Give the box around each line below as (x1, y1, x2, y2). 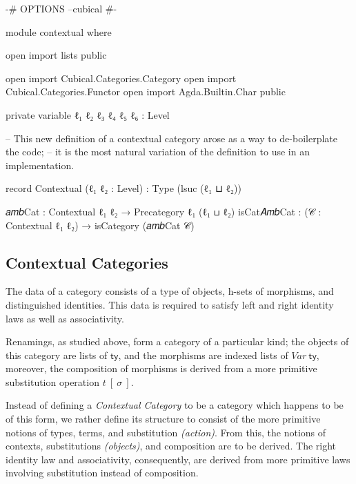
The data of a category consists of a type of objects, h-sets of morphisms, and (6, 284, 334, 298)
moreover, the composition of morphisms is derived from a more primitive (6, 361, 317, 376)
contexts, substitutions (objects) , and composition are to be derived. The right (6, 438, 337, 453)
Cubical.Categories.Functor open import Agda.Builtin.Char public (6, 84, 286, 99)
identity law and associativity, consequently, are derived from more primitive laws (6, 452, 350, 466)
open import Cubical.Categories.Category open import (6, 70, 237, 85)
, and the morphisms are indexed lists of (118, 347, 288, 362)
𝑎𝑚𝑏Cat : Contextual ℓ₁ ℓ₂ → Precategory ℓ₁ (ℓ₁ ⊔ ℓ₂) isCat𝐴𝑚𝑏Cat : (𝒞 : (6, 204, 322, 218)
